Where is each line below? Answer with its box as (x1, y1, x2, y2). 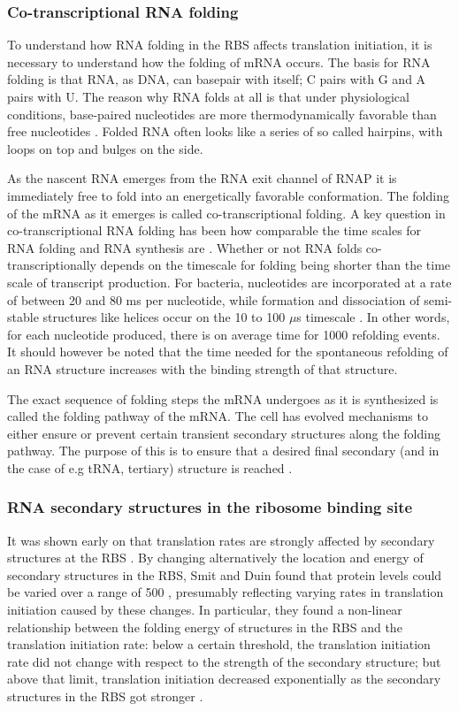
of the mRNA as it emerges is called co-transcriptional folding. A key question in (7, 203, 446, 222)
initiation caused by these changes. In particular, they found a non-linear (7, 600, 402, 619)
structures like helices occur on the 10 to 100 (42, 308, 286, 326)
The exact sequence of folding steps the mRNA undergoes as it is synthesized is (7, 389, 439, 408)
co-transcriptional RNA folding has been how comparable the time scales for (7, 221, 422, 240)
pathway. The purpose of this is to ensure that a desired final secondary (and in (7, 441, 440, 460)
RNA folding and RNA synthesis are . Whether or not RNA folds (7, 238, 363, 256)
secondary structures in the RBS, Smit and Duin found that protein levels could (7, 565, 442, 584)
